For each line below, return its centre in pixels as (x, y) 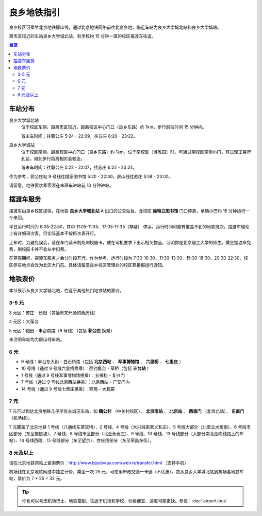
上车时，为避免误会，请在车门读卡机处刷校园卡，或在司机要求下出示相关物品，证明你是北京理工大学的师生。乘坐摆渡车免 (130, 242)
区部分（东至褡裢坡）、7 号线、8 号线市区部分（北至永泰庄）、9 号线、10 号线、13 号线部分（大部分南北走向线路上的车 (126, 433)
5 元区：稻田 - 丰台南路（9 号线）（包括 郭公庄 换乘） (62, 330)
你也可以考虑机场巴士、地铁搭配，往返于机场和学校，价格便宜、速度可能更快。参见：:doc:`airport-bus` (125, 501)
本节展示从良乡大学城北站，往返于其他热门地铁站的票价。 (66, 290)
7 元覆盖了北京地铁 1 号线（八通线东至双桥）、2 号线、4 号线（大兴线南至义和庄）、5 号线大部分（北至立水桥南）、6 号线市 (130, 427)
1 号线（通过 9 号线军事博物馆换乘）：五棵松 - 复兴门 (73, 375)
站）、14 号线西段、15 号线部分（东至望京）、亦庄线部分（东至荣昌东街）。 (82, 441)
